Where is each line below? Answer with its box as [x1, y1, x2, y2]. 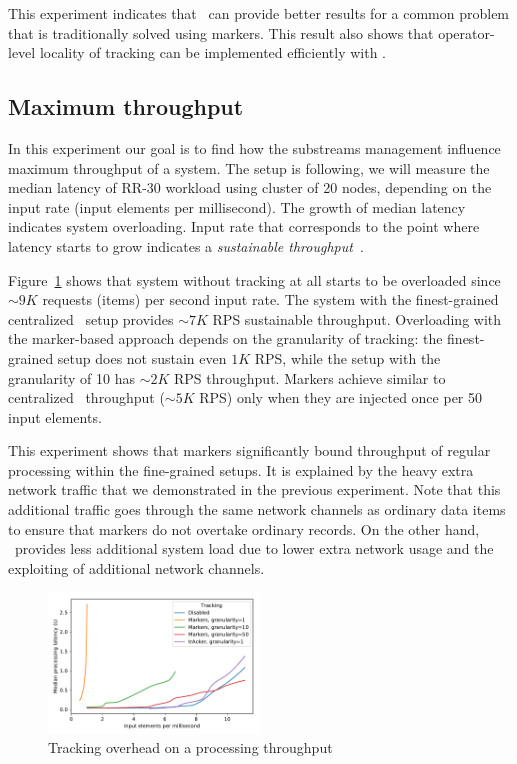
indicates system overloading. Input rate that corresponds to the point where [8, 216, 480, 237]
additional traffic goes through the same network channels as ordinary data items [8, 499, 506, 520]
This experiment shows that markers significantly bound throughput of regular [8, 440, 491, 461]
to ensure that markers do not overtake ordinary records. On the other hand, [8, 518, 480, 539]
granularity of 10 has [8, 367, 135, 388]
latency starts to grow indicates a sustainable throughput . [8, 235, 364, 256]
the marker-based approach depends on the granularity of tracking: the [8, 328, 443, 349]
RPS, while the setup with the [254, 347, 441, 368]
